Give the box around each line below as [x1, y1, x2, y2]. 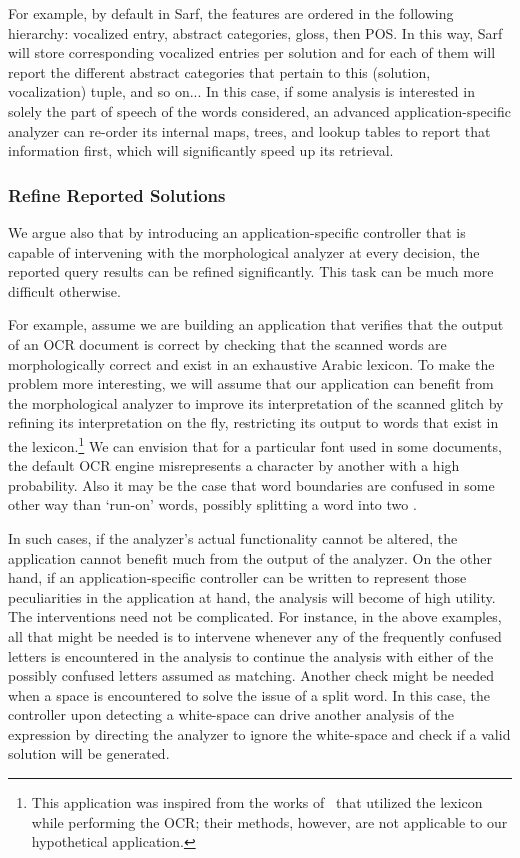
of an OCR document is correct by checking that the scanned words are [8, 333, 447, 354]
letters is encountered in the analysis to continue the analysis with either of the [8, 645, 494, 666]
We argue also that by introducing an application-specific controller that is [8, 221, 466, 242]
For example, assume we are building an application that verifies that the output [8, 314, 504, 335]
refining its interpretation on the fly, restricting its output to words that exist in [8, 412, 499, 433]
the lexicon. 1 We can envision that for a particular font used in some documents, [8, 432, 502, 456]
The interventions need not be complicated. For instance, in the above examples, [8, 606, 502, 627]
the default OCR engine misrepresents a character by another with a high [8, 455, 460, 476]
